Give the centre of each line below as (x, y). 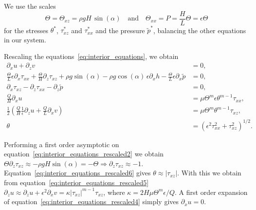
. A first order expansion (211, 192)
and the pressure (120, 30)
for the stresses (26, 30)
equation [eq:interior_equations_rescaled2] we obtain (84, 154)
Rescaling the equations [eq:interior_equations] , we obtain (91, 56)
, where (114, 192)
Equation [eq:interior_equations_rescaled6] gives (77, 173)
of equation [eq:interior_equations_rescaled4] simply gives (91, 201)
